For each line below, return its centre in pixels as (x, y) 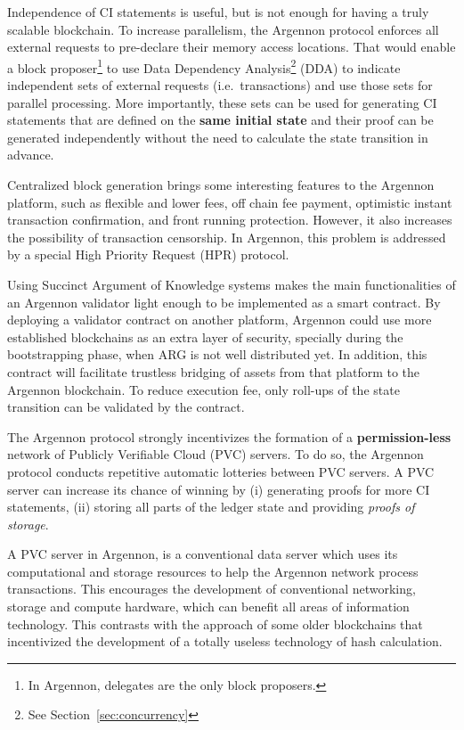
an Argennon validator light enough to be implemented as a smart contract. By (224, 302)
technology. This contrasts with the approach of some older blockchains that (215, 623)
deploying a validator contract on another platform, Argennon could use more (220, 320)
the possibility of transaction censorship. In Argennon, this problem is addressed (227, 237)
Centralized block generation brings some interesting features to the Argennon (221, 185)
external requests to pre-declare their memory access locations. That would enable (232, 47)
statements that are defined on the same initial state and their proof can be (220, 120)
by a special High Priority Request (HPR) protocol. (148, 254)
